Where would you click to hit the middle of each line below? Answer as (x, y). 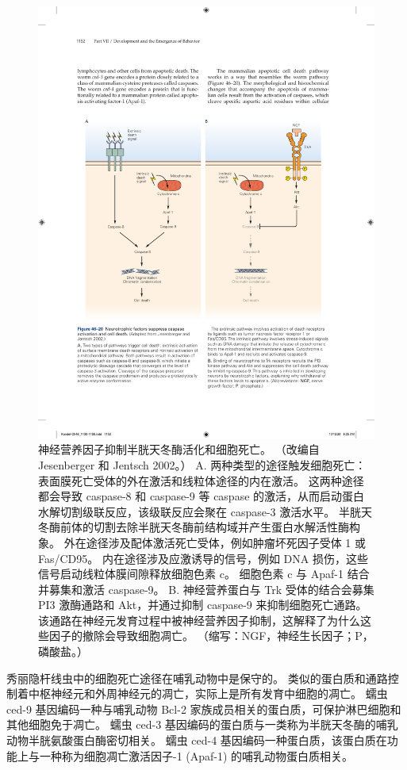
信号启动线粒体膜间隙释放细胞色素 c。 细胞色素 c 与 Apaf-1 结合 (204, 574)
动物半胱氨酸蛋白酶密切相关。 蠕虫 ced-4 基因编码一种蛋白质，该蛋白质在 (197, 740)
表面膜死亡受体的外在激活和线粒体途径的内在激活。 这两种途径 (201, 480)
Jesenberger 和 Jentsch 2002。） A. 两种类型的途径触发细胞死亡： (202, 464)
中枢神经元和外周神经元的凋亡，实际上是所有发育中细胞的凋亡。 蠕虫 (208, 693)
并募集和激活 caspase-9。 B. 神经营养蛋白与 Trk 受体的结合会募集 (206, 589)
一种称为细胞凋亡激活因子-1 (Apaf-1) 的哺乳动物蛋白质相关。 (196, 755)
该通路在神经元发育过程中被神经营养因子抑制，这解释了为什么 (199, 620)
